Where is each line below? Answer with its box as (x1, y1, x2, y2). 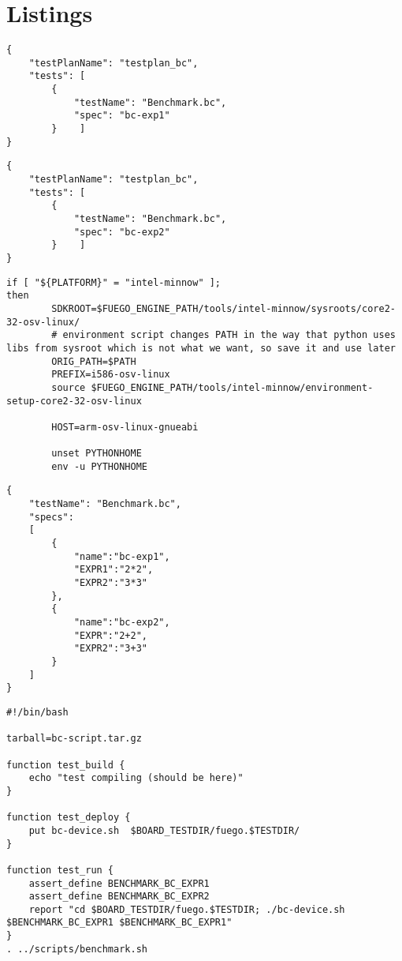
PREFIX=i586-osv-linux (51, 369, 170, 381)
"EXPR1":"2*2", (73, 564, 154, 576)
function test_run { (6, 864, 114, 876)
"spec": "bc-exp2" (73, 226, 170, 238)
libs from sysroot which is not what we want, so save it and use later (6, 342, 396, 354)
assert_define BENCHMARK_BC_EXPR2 (28, 891, 210, 903)
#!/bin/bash (6, 706, 69, 718)
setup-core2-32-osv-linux (6, 395, 142, 407)
